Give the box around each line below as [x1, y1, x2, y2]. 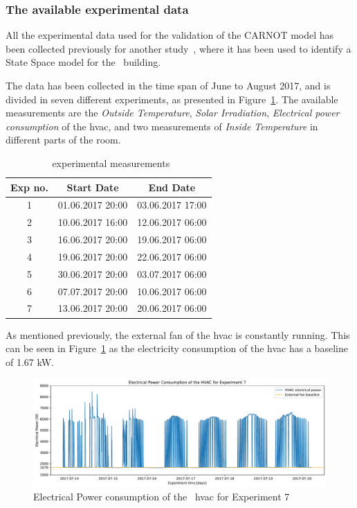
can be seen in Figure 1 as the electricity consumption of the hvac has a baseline [6, 341, 348, 356]
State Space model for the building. [6, 55, 161, 69]
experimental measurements [52, 155, 170, 170]
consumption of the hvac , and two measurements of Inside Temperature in [6, 119, 318, 133]
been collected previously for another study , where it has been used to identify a [6, 41, 351, 55]
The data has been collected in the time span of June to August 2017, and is [6, 78, 331, 92]
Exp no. [10, 179, 48, 194]
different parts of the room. [6, 132, 121, 147]
